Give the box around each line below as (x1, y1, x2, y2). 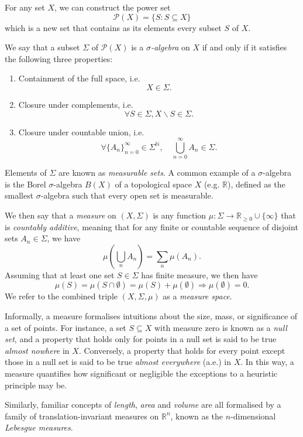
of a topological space (115, 177, 192, 190)
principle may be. (5, 378, 67, 391)
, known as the (170, 409, 223, 422)
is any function (153, 209, 206, 221)
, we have (47, 232, 81, 244)
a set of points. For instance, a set (5, 321, 126, 333)
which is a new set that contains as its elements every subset (5, 21, 222, 33)
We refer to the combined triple (5, 290, 118, 302)
